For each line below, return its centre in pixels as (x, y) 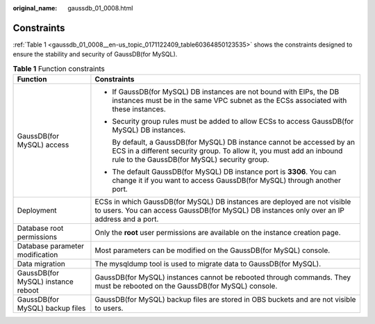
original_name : (35, 8)
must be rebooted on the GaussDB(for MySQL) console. (186, 286)
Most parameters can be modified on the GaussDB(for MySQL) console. (212, 250)
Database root (40, 228)
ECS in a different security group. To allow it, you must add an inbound (227, 151)
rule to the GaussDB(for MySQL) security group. (191, 160)
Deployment (37, 211)
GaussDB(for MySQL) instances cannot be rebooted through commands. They (223, 277)
